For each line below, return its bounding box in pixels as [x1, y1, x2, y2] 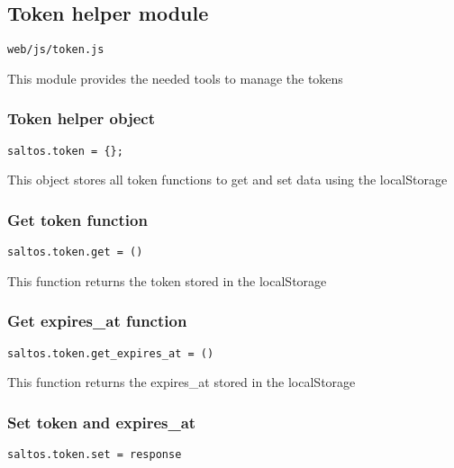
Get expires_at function [7, 310, 187, 332]
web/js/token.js [7, 43, 104, 57]
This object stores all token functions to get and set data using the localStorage [7, 170, 448, 189]
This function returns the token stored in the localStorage [7, 271, 327, 290]
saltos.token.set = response [7, 448, 182, 462]
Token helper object [7, 107, 156, 130]
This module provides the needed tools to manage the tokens [7, 68, 343, 87]
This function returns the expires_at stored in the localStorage [7, 373, 356, 391]
